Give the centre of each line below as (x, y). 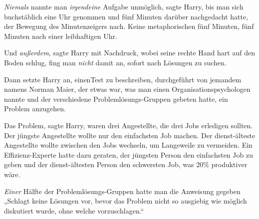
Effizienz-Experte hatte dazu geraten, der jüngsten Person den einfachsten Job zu (129, 154)
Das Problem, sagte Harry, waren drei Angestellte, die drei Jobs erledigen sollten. (129, 125)
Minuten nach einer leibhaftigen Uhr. (61, 36)
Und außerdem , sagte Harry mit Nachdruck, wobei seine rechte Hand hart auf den (129, 53)
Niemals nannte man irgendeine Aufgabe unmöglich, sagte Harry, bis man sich (124, 6)
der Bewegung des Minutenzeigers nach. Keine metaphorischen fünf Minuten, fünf (129, 26)
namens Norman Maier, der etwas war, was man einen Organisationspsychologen (127, 89)
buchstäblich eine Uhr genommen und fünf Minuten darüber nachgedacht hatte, (126, 16)
